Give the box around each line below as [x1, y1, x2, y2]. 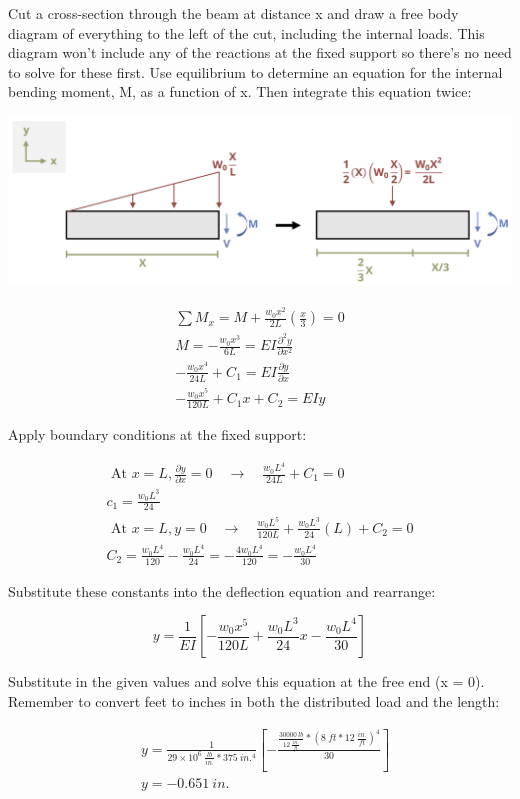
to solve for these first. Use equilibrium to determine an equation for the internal [8, 61, 503, 82]
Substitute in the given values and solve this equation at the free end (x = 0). [8, 671, 485, 692]
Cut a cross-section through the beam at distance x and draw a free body [8, 3, 459, 23]
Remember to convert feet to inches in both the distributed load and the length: [8, 690, 500, 711]
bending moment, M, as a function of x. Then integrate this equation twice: [8, 81, 472, 102]
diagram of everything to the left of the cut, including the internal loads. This [8, 22, 485, 43]
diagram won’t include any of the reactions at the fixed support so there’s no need [8, 42, 512, 63]
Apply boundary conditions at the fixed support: [8, 424, 307, 445]
